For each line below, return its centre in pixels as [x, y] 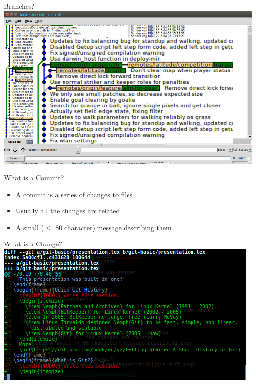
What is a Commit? [34, 177]
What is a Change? [33, 244]
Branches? [19, 6]
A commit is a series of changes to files [74, 194]
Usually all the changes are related [68, 211]
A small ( [30, 227]
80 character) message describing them [113, 227]
